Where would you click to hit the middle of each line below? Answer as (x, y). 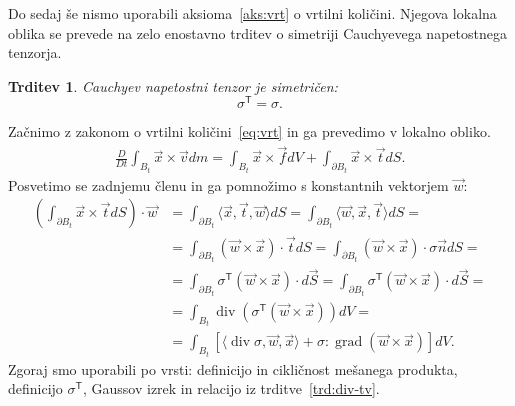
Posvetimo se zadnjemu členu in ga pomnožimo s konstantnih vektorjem (228, 184)
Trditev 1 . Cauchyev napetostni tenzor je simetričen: (173, 85)
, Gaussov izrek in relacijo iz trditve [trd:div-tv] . (231, 388)
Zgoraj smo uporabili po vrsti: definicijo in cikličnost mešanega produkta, (233, 368)
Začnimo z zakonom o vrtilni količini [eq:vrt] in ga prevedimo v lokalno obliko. (249, 131)
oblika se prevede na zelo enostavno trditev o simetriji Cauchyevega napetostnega (257, 32)
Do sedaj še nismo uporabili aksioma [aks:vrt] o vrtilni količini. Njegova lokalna (252, 13)
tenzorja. (35, 52)
